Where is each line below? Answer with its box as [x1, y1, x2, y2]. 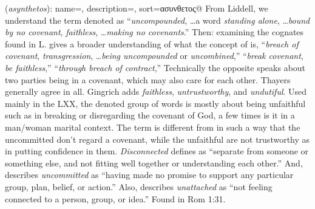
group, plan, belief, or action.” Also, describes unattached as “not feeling [5, 180, 273, 193]
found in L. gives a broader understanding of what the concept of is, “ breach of [5, 37, 299, 50]
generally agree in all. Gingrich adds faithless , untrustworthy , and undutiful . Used [5, 85, 307, 98]
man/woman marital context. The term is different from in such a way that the [5, 120, 300, 133]
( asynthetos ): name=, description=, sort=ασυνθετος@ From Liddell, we [5, 2, 268, 14]
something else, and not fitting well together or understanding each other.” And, [5, 156, 303, 169]
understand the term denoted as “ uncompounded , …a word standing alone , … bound [5, 13, 310, 26]
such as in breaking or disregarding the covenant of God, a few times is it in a [5, 109, 295, 122]
